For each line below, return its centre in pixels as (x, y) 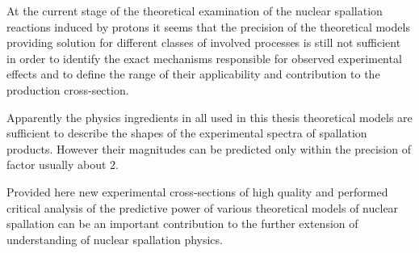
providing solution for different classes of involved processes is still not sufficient (204, 42)
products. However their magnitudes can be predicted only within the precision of (209, 148)
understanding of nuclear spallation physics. (115, 239)
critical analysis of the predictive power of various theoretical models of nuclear (203, 207)
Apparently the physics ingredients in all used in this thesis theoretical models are (209, 117)
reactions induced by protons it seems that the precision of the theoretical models (208, 26)
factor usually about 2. (63, 164)
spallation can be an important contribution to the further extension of (182, 223)
